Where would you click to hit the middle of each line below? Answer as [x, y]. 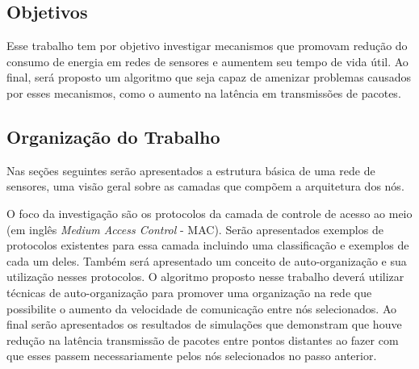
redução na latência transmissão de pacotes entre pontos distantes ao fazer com [203, 340]
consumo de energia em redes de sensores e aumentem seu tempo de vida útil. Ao [207, 61]
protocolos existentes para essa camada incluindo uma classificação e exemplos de [208, 245]
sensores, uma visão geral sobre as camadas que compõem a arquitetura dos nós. [205, 186]
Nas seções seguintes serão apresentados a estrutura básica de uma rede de [191, 170]
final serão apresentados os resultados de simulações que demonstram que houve [204, 324]
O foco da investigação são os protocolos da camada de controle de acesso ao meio [209, 213]
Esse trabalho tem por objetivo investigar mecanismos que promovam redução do [207, 46]
